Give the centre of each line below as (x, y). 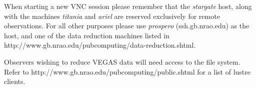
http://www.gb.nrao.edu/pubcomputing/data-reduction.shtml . (100, 45)
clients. (15, 81)
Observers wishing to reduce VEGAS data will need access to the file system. (122, 61)
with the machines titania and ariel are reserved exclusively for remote (112, 16)
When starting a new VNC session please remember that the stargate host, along (128, 6)
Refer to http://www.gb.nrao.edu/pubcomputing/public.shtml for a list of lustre (127, 71)
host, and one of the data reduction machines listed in (87, 35)
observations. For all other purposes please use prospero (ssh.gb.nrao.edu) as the (127, 26)
